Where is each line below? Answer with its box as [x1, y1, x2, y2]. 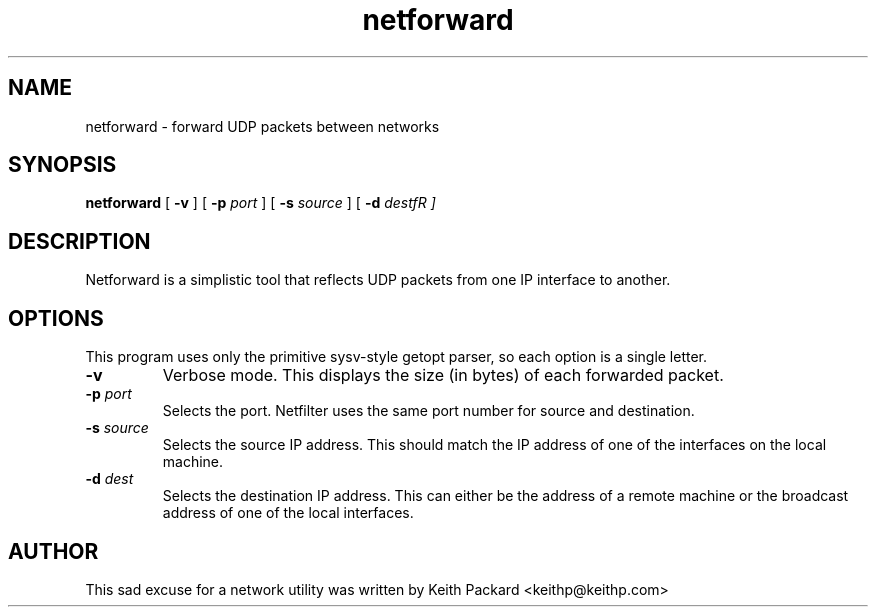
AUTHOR [8, 538, 99, 564]
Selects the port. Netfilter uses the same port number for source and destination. [162, 402, 695, 420]
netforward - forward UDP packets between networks [85, 117, 440, 135]
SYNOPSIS [8, 152, 117, 178]
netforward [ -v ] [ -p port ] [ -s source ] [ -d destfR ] [85, 194, 436, 212]
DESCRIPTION [8, 228, 151, 254]
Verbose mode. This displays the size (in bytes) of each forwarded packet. [162, 365, 724, 386]
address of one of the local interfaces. [162, 504, 414, 522]
